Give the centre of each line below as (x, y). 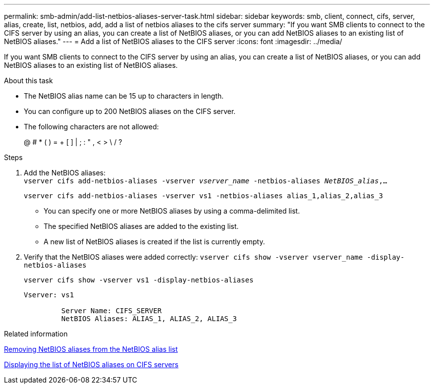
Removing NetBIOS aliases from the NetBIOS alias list (91, 349)
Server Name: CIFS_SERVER (111, 311)
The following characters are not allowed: (91, 127)
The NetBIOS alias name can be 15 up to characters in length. (124, 96)
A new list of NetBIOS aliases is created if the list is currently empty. (154, 242)
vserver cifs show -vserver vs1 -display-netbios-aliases (139, 280)
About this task (28, 81)
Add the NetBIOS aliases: (65, 173)
